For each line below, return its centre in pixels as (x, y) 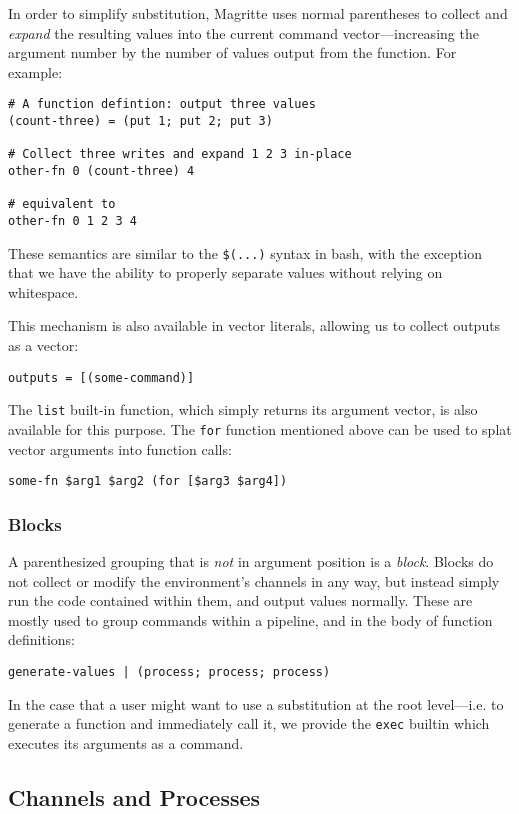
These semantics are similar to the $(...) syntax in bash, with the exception (245, 252)
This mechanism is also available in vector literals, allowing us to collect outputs (254, 325)
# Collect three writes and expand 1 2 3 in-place (180, 154)
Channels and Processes (134, 796)
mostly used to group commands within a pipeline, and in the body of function (250, 619)
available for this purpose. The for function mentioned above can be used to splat (260, 428)
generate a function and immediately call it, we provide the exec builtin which (249, 723)
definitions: (41, 639)
